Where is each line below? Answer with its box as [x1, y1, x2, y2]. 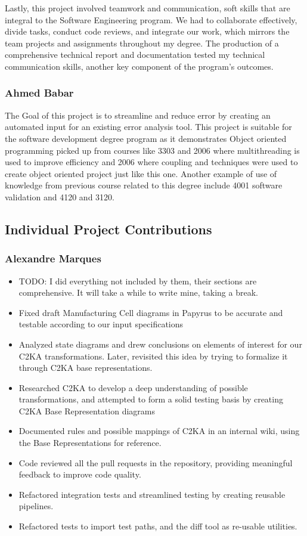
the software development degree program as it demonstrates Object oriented [5, 132, 287, 144]
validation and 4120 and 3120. [5, 190, 114, 203]
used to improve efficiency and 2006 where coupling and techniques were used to [5, 156, 298, 168]
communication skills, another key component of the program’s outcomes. [5, 60, 274, 72]
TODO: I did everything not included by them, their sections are [18, 274, 257, 287]
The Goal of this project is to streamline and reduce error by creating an [5, 109, 271, 121]
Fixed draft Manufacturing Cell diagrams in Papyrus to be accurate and [18, 306, 283, 318]
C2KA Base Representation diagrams [18, 404, 155, 417]
